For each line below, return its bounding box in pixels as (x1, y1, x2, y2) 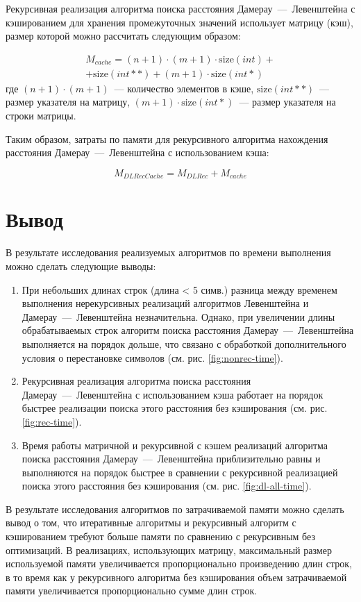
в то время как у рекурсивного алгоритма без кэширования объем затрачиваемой (6, 569, 347, 584)
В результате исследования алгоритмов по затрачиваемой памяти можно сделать (6, 501, 344, 516)
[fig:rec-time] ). (22, 414, 82, 428)
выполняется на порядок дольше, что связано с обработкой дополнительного (22, 336, 346, 351)
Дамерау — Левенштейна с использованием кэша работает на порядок (22, 387, 324, 401)
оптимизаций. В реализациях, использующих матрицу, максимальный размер (6, 542, 332, 557)
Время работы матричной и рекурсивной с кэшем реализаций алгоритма (22, 437, 328, 452)
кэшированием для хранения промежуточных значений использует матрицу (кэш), (6, 15, 353, 29)
